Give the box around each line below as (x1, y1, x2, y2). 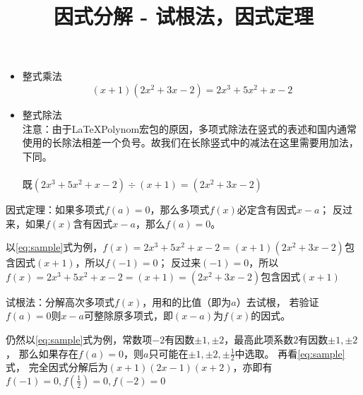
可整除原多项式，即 (83, 308, 173, 323)
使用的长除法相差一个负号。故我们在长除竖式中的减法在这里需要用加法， (22, 135, 359, 150)
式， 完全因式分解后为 (6, 360, 108, 375)
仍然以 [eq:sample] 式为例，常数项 (6, 331, 153, 346)
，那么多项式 (150, 201, 210, 216)
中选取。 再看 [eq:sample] (234, 346, 345, 360)
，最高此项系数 (224, 331, 294, 346)
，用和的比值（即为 (142, 294, 232, 309)
